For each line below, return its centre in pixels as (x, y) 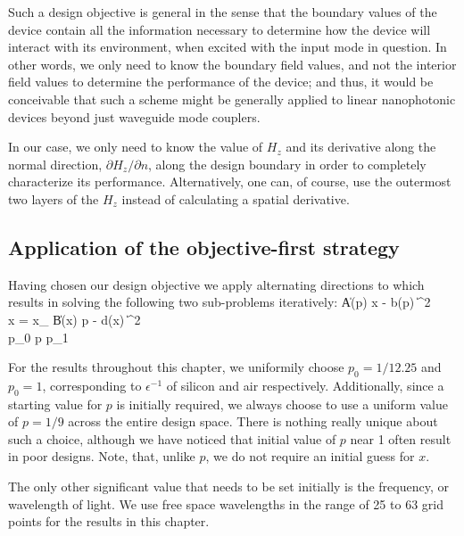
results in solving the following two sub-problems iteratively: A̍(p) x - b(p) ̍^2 (220, 302)
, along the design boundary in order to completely (287, 164)
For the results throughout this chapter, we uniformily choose (176, 367)
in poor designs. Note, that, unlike (102, 456)
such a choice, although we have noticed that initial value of (172, 438)
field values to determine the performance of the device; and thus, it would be (221, 82)
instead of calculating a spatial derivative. (236, 198)
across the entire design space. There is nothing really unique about (253, 421)
